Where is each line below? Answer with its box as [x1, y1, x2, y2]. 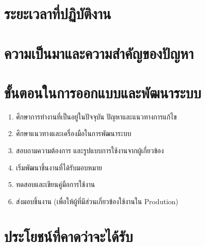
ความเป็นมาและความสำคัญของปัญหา [4, 42, 194, 63]
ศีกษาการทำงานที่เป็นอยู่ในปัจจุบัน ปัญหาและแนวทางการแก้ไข [16, 111, 177, 121]
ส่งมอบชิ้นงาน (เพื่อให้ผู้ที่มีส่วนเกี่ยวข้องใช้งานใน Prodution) [16, 196, 179, 206]
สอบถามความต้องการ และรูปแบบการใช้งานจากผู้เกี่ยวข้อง [16, 145, 164, 156]
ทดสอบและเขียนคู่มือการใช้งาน [16, 179, 95, 190]
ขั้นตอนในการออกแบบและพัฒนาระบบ [4, 82, 201, 102]
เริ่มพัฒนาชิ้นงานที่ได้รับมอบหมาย [16, 162, 102, 172]
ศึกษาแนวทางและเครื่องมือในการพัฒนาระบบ [16, 128, 131, 139]
